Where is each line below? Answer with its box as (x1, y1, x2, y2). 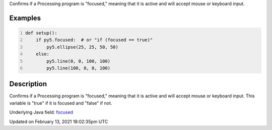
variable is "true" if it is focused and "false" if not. (9, 100, 112, 106)
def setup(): (25, 30, 57, 36)
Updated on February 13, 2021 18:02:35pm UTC (9, 118, 108, 124)
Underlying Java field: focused (9, 109, 73, 115)
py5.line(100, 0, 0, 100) (46, 65, 111, 71)
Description (9, 80, 47, 88)
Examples (9, 14, 41, 22)
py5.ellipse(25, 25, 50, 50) (46, 44, 118, 50)
